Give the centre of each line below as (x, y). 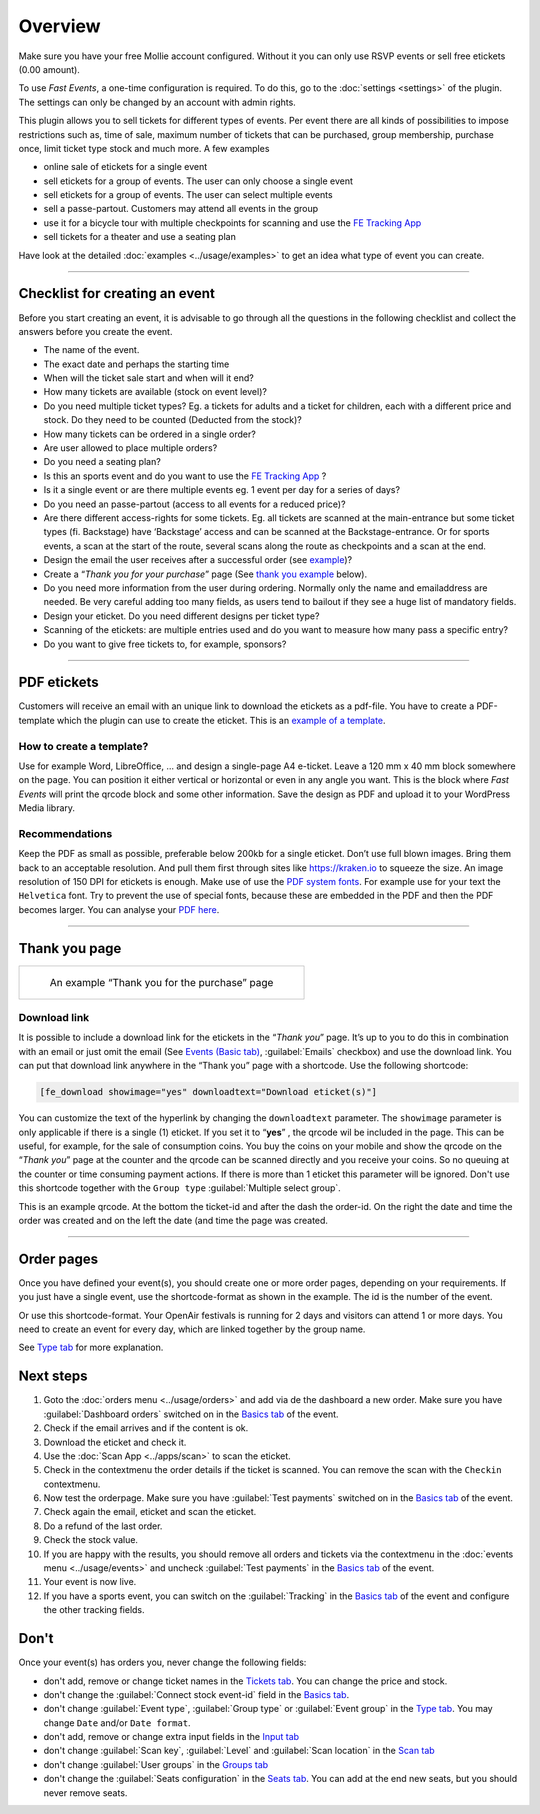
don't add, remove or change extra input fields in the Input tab (171, 1737)
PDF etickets (58, 682)
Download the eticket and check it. (115, 1442)
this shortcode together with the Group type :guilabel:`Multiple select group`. (180, 1188)
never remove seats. (85, 1792)
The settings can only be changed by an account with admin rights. (157, 102)
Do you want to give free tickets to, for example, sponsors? (165, 644)
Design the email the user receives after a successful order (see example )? (198, 560)
